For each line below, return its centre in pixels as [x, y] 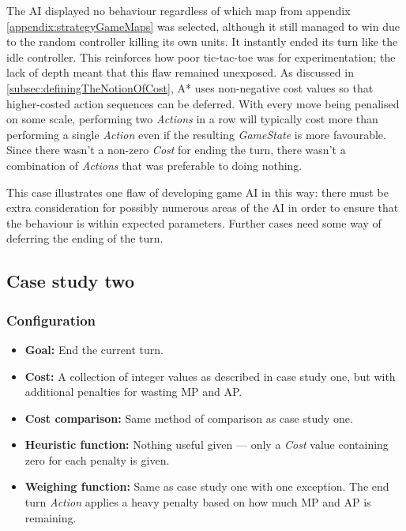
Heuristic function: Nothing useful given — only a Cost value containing [207, 444]
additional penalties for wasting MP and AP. [133, 392]
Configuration [51, 320]
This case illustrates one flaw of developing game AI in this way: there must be [197, 192]
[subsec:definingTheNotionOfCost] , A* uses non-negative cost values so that [190, 87]
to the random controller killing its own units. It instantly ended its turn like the [202, 41]
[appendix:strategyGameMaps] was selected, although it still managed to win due [203, 26]
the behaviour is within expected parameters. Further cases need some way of [194, 222]
